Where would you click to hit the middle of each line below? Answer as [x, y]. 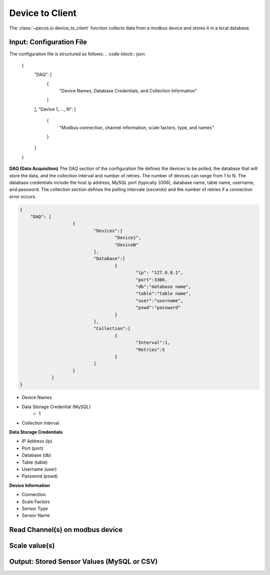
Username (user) [39, 469]
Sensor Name [36, 516]
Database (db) [36, 455]
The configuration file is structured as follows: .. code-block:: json [77, 54]
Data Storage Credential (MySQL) [56, 407]
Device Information [29, 485]
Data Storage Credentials [36, 432]
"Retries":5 [150, 349]
